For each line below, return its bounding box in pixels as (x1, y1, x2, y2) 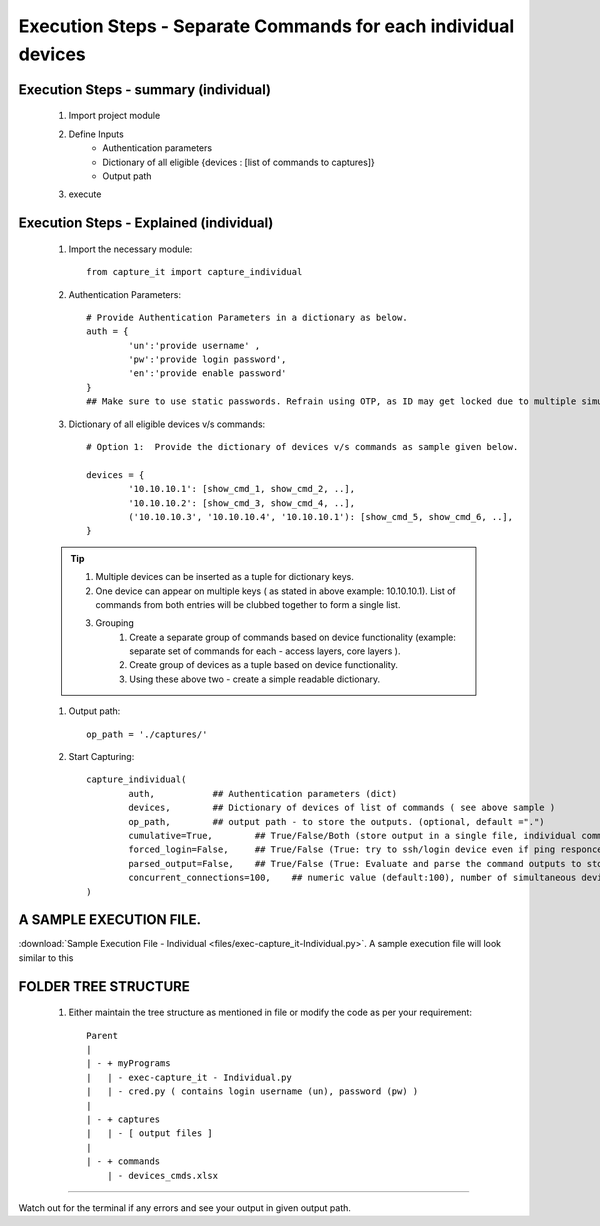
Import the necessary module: (68, 243, 193, 255)
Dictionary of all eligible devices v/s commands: (68, 418, 266, 430)
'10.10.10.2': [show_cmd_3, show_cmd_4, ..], (128, 497, 355, 509)
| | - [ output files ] (86, 1128, 214, 1139)
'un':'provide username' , (128, 340, 261, 351)
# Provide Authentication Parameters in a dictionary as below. (86, 311, 409, 323)
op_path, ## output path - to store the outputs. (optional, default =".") (128, 816, 545, 827)
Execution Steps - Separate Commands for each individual (18, 15, 515, 37)
